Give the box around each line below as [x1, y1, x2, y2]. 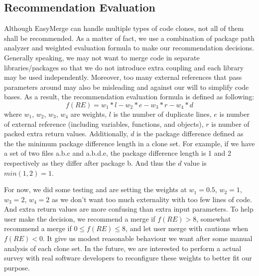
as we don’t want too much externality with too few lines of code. [51, 194, 252, 204]
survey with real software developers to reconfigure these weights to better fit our [4, 253, 252, 263]
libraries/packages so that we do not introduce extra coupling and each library [4, 62, 244, 72]
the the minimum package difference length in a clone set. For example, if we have [4, 138, 255, 148]
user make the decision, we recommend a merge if [4, 213, 155, 224]
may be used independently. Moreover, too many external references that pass [4, 72, 242, 82]
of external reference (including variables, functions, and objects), [4, 118, 204, 129]
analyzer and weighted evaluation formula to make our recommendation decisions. [4, 42, 254, 53]
